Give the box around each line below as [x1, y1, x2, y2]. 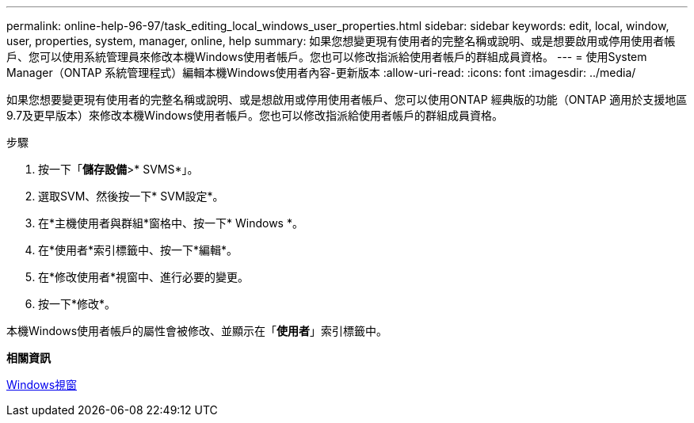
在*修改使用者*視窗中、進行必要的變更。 [38, 270, 250, 284]
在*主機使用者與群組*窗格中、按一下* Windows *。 [38, 216, 303, 230]
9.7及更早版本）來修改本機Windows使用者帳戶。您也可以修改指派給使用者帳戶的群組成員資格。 [6, 109, 504, 122]
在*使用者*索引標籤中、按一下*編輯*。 [38, 243, 238, 257]
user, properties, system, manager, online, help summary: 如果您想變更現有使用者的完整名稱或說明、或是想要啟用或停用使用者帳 [6, 34, 676, 48]
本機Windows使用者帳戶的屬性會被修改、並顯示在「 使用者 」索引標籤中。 [6, 324, 388, 337]
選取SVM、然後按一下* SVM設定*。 [38, 189, 224, 203]
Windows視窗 [6, 378, 78, 391]
